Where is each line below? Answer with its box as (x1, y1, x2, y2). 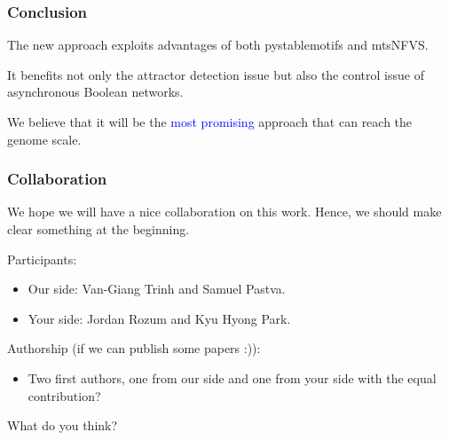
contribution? (28, 386, 101, 405)
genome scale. (7, 130, 82, 148)
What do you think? (7, 416, 118, 435)
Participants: (7, 249, 77, 268)
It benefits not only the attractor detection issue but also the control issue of (7, 65, 424, 83)
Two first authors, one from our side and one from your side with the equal (28, 368, 437, 387)
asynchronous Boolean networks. (7, 82, 184, 101)
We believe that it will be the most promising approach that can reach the (7, 113, 413, 130)
